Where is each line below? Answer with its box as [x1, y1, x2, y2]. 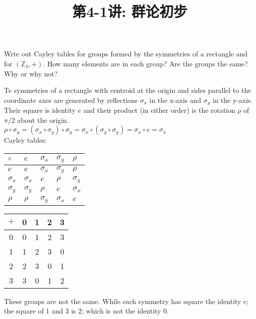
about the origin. [17, 114, 69, 125]
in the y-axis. [213, 94, 253, 105]
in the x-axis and [149, 94, 202, 105]
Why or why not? [4, 68, 58, 78]
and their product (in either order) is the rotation [83, 105, 236, 115]
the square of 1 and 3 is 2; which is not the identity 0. [4, 306, 169, 316]
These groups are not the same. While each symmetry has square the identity [4, 296, 242, 306]
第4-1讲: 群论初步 [72, 1, 188, 21]
